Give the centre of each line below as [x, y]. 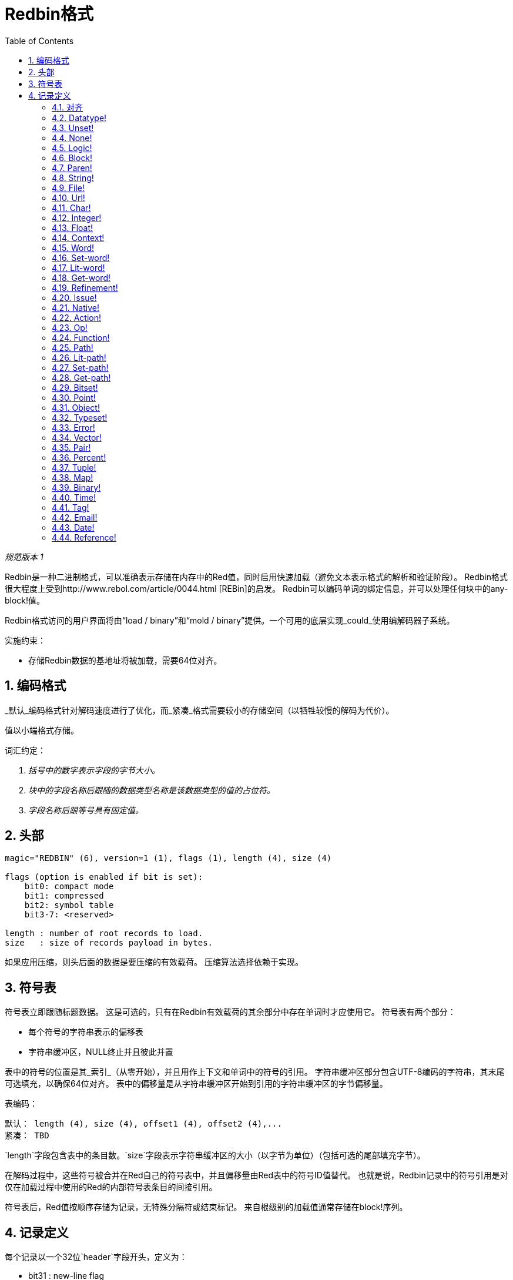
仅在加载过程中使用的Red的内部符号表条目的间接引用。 [111, 1187]
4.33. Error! [73, 427]
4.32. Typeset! [80, 417]
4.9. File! [68, 187]
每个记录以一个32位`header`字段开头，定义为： [96, 1257]
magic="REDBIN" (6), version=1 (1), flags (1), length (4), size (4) [168, 858]
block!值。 [25, 600]
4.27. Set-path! [80, 367]
